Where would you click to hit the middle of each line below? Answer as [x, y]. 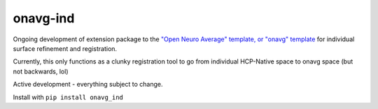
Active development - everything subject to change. [88, 85]
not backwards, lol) [41, 71]
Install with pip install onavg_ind [68, 97]
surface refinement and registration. [65, 48]
